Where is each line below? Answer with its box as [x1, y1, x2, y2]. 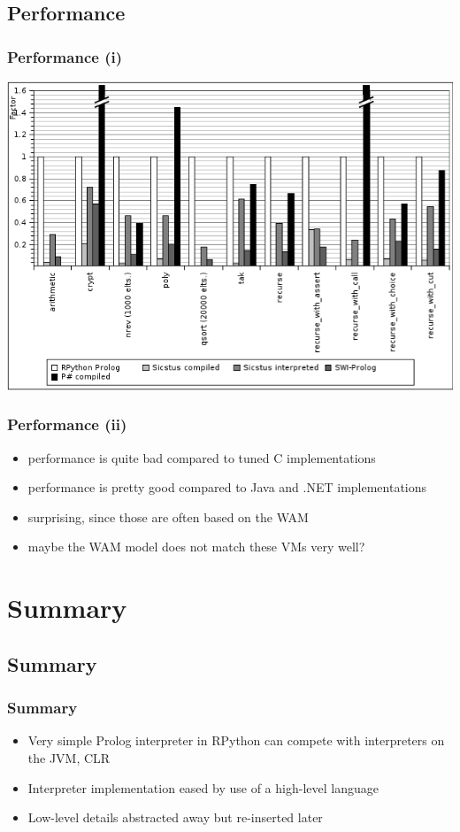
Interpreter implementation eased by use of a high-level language [27, 778, 379, 797]
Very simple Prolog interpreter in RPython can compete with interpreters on [27, 731, 445, 750]
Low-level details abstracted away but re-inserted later [27, 808, 323, 827]
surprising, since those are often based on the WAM [27, 507, 309, 526]
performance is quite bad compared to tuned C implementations [27, 448, 376, 466]
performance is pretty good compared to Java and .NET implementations [27, 478, 427, 497]
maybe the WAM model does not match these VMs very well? [27, 537, 365, 556]
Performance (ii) [7, 413, 127, 435]
